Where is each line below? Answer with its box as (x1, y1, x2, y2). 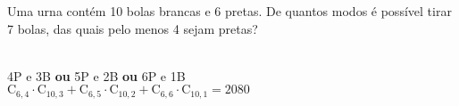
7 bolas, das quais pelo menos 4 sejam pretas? (7, 19, 258, 37)
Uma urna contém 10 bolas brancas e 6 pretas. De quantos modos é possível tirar (7, 2, 452, 20)
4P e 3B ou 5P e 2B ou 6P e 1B (7, 66, 186, 85)
